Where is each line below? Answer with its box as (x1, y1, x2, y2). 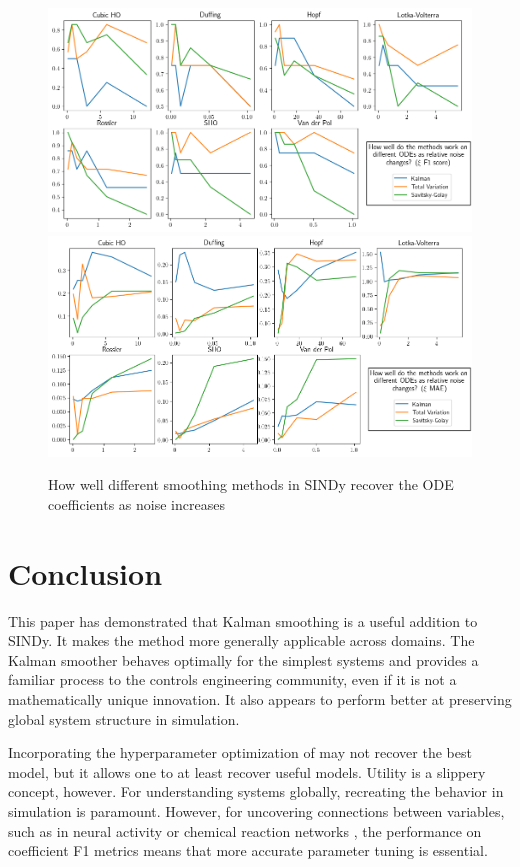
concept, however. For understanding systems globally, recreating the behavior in (8, 781, 504, 802)
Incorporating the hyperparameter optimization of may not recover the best (8, 742, 472, 763)
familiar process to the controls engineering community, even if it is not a (8, 669, 457, 690)
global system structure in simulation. (8, 708, 240, 729)
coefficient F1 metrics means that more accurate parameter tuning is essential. (8, 840, 488, 861)
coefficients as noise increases (48, 493, 225, 514)
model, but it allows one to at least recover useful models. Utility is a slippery (8, 761, 486, 782)
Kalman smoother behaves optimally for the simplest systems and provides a (8, 649, 479, 670)
